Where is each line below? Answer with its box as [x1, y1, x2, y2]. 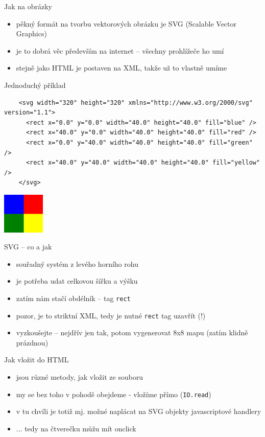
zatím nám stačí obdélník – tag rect [16, 292, 131, 303]
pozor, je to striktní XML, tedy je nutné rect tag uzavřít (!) [16, 310, 206, 320]
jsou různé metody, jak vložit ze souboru [16, 372, 143, 382]
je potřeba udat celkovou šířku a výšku [16, 275, 138, 286]
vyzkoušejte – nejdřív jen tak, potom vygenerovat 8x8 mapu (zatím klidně [16, 327, 248, 338]
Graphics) [16, 28, 47, 39]
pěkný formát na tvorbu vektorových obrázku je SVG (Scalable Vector [16, 18, 237, 29]
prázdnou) [16, 337, 49, 348]
